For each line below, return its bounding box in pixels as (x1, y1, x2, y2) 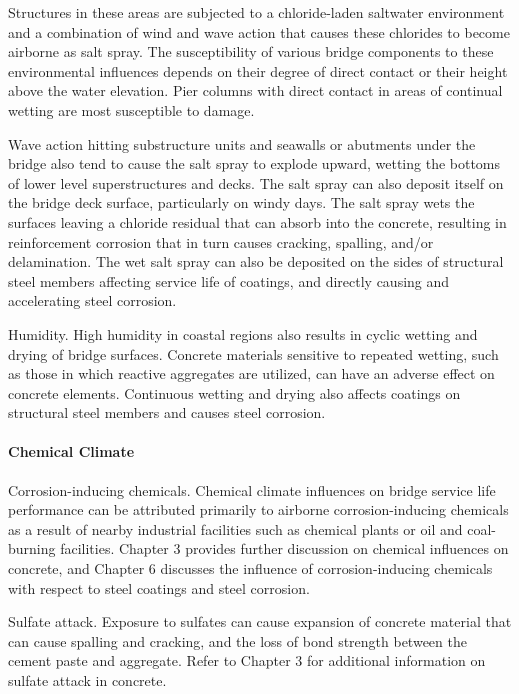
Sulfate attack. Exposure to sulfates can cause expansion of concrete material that (8, 611, 512, 632)
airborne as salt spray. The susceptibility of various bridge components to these (8, 41, 494, 62)
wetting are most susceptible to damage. (8, 99, 255, 120)
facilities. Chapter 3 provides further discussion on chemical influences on (60, 538, 509, 559)
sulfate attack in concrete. (8, 670, 167, 691)
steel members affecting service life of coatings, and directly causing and (8, 270, 450, 291)
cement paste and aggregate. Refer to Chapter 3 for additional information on (8, 650, 486, 671)
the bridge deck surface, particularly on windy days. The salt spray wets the (8, 192, 475, 213)
